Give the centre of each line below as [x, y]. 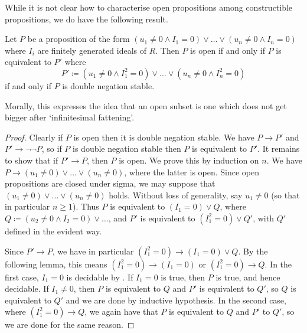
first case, [22, 277]
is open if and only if [228, 50]
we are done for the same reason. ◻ [70, 324]
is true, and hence [248, 277]
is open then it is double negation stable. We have [164, 137]
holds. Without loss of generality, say [176, 195]
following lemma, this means [56, 264]
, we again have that [121, 311]
